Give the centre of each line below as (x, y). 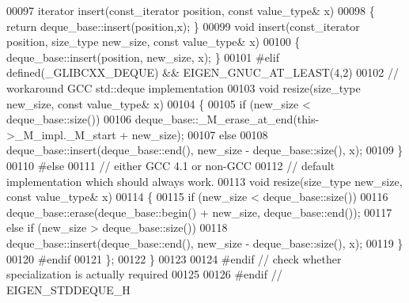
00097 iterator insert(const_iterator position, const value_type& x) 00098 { (191, 10)
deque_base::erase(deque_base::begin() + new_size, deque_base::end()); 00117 (199, 212)
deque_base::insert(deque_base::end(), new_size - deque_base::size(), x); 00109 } (205, 150)
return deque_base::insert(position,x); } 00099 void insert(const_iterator (183, 26)
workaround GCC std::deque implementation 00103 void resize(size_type (184, 87)
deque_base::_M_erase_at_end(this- (227, 119)
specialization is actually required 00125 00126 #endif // (144, 274)
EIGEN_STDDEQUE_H (68, 289)
